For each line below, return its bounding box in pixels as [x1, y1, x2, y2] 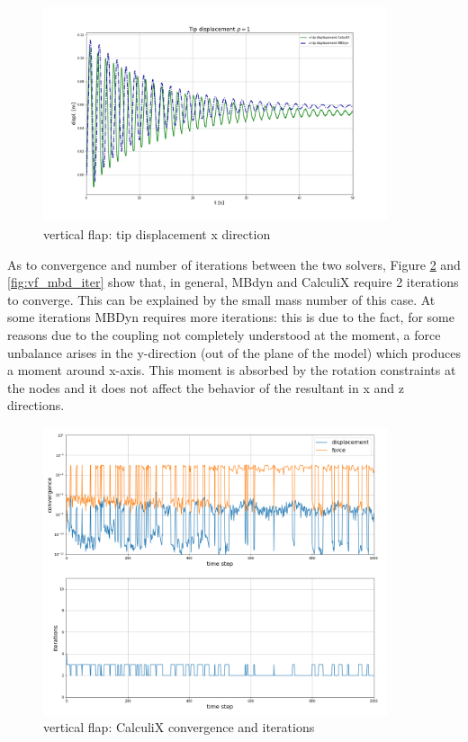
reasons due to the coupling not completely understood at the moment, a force [7, 326, 441, 344]
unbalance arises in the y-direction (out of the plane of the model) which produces [7, 343, 461, 362]
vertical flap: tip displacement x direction [43, 225, 271, 244]
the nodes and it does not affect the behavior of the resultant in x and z [7, 378, 404, 397]
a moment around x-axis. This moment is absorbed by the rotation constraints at [7, 361, 456, 380]
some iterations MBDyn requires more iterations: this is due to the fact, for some [7, 308, 454, 326]
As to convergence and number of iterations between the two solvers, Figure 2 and [7, 255, 461, 273]
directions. [7, 396, 65, 415]
